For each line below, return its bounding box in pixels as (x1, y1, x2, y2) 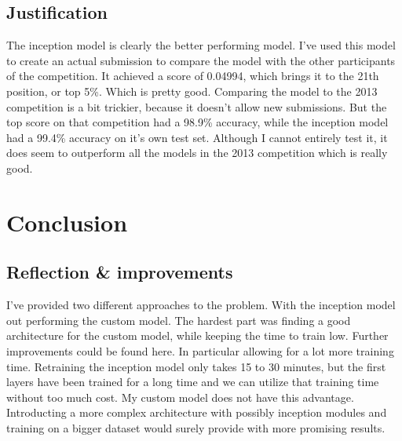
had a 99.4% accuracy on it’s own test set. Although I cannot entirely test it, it (6, 129, 388, 145)
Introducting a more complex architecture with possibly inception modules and (6, 404, 387, 421)
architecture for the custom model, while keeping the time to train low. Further (6, 327, 389, 344)
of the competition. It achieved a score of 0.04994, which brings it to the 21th (6, 67, 379, 84)
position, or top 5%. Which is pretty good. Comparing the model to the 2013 (6, 82, 378, 99)
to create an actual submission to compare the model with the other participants (6, 52, 396, 68)
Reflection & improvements (6, 260, 233, 284)
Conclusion (6, 206, 128, 238)
